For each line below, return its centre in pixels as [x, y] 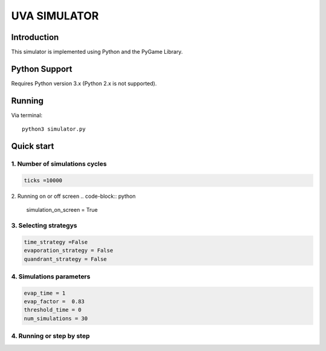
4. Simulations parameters [51, 277]
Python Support [42, 69]
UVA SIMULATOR [55, 16]
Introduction [35, 37]
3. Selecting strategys [44, 225]
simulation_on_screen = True [62, 210]
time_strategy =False [56, 242]
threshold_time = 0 [53, 310]
